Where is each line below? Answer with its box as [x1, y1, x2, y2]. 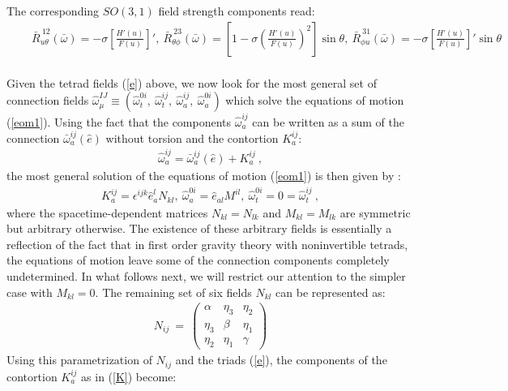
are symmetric [339, 204, 411, 221]
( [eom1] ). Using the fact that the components [6, 113, 232, 130]
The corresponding [6, 2, 100, 19]
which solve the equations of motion [225, 92, 404, 109]
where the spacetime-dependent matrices [6, 204, 208, 221]
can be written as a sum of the [252, 113, 404, 130]
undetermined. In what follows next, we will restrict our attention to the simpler [6, 268, 406, 285]
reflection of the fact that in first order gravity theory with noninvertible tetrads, [6, 235, 408, 252]
